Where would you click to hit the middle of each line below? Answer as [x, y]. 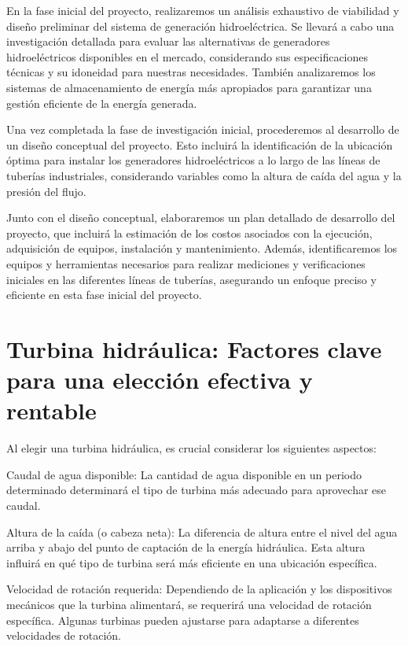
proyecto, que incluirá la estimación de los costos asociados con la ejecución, [189, 233]
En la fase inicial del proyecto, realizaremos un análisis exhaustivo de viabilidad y [203, 10]
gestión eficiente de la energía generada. [102, 103]
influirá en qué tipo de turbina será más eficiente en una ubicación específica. [192, 562]
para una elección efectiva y [160, 380]
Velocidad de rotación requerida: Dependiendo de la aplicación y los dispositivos [199, 589]
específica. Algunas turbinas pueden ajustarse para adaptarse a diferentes [183, 620]
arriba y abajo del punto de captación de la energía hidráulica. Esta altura [186, 547]
